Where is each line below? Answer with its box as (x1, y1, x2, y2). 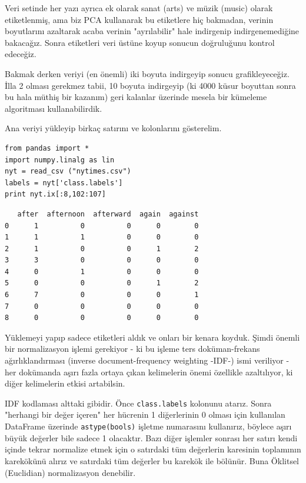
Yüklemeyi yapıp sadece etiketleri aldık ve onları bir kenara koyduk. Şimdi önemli (5, 331, 300, 343)
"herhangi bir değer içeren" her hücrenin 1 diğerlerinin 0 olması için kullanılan (5, 408, 285, 421)
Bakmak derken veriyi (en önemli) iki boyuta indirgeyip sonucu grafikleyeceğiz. (5, 67, 290, 79)
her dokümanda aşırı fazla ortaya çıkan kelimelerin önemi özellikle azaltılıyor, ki (5, 365, 293, 378)
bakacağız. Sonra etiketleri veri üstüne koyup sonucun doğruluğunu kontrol (5, 36, 275, 48)
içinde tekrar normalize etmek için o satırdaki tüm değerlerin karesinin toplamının (5, 443, 301, 455)
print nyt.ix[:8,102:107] (5, 190, 106, 199)
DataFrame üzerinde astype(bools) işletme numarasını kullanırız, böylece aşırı (5, 420, 292, 432)
